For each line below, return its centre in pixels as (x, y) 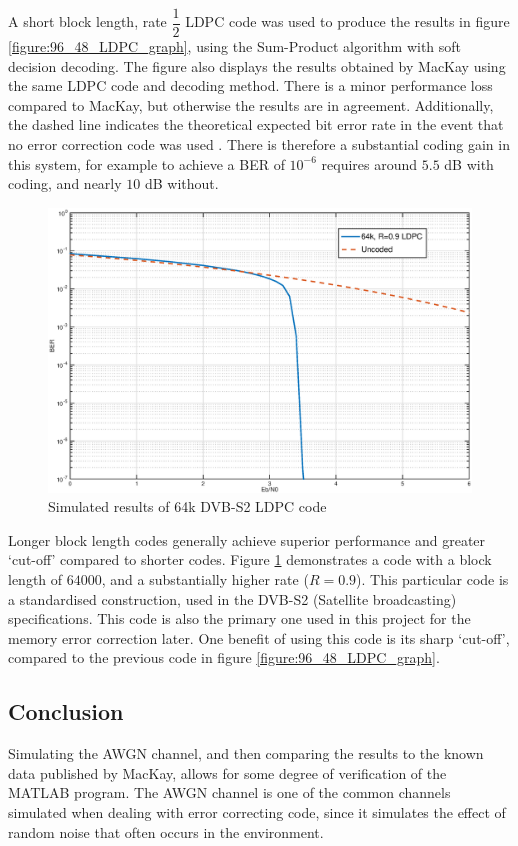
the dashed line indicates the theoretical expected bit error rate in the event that (256, 124)
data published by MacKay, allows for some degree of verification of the (227, 772)
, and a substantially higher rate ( (205, 579)
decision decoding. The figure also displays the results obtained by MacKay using (257, 65)
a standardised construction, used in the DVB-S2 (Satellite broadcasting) (232, 598)
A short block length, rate (87, 21)
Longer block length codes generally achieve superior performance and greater (247, 539)
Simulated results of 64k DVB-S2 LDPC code (187, 506)
